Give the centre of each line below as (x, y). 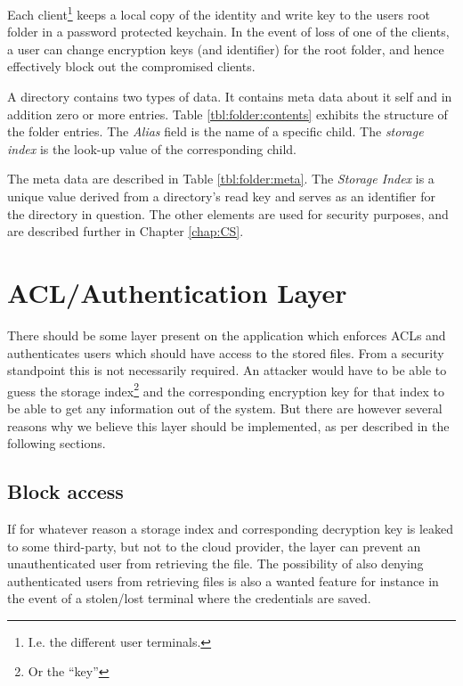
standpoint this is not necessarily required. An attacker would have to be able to (227, 370)
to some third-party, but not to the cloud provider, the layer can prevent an (214, 546)
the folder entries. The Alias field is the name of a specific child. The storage (215, 131)
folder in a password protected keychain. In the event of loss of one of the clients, (228, 32)
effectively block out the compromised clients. (131, 66)
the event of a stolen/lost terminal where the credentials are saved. (189, 598)
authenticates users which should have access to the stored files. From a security (226, 352)
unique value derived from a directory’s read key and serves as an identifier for (221, 196)
